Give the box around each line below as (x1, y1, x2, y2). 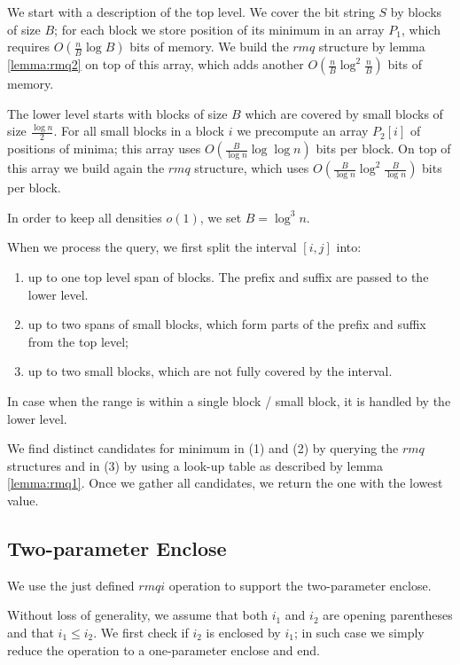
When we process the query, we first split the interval (7, 238, 297, 256)
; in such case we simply (293, 622, 425, 641)
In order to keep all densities (7, 207, 162, 226)
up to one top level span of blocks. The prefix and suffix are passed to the (27, 267, 429, 286)
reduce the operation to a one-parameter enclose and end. (7, 640, 320, 659)
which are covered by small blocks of (245, 104, 443, 122)
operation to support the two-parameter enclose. (168, 575, 432, 594)
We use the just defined (7, 575, 135, 594)
